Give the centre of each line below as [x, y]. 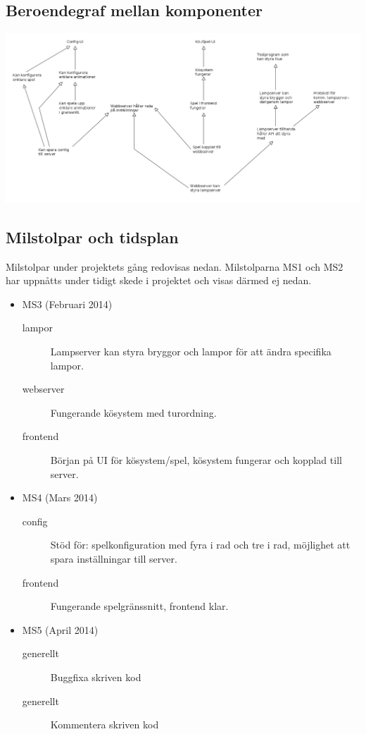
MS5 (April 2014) [60, 629]
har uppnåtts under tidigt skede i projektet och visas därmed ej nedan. [159, 280]
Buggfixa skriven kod [96, 677]
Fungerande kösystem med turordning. [133, 412]
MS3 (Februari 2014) [67, 304]
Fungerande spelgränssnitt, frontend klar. [139, 606]
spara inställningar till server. [114, 558]
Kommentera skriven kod [105, 724]
